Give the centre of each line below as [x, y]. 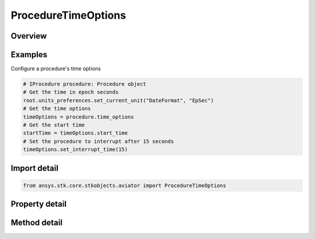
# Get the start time [54, 125]
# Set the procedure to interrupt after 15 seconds [99, 141]
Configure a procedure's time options [56, 69]
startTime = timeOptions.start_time [76, 133]
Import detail [34, 168]
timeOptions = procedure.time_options [78, 117]
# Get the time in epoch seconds [71, 92]
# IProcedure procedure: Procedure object [85, 84]
